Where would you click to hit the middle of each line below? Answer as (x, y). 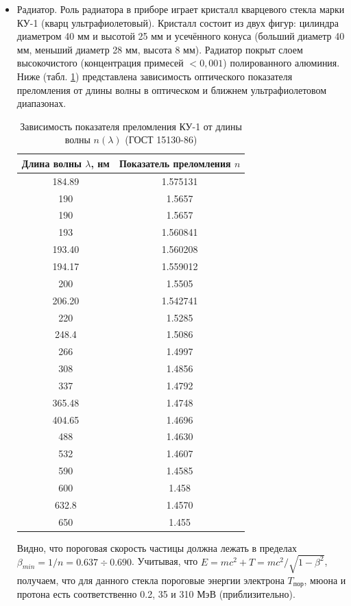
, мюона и (325, 580)
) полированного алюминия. (281, 63)
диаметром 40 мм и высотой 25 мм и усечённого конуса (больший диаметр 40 (181, 36)
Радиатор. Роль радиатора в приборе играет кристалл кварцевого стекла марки (181, 9)
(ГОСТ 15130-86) (161, 140)
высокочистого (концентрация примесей (100, 63)
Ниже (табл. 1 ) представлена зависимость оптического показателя (155, 76)
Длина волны (51, 163)
